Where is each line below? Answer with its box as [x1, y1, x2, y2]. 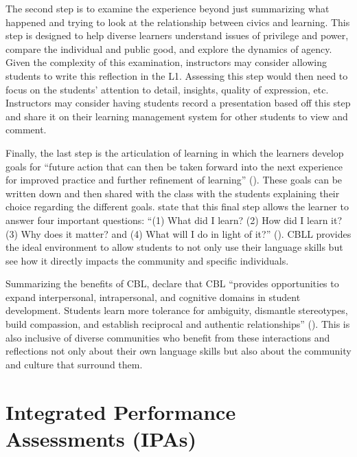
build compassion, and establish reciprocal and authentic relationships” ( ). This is [5, 317, 350, 331]
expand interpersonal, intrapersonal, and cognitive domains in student [5, 289, 301, 304]
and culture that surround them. [5, 357, 143, 371]
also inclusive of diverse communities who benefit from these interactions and [5, 330, 330, 344]
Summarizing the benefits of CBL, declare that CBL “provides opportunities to [5, 276, 339, 291]
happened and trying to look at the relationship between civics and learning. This [5, 14, 350, 29]
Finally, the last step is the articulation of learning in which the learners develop [5, 145, 344, 159]
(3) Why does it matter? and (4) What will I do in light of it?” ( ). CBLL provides [5, 226, 352, 241]
